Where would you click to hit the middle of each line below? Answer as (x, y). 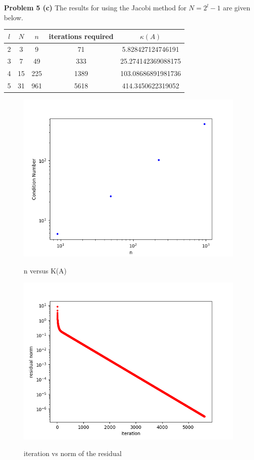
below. (14, 17)
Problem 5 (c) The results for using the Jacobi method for (95, 7)
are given (237, 7)
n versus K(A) (45, 270)
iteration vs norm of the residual (73, 453)
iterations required (81, 36)
